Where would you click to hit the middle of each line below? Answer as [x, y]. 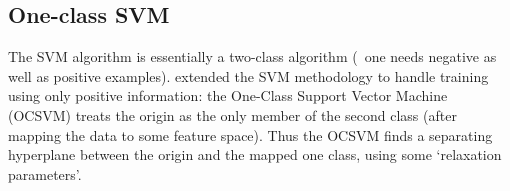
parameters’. [45, 173]
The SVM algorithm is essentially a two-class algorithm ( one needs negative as [252, 56]
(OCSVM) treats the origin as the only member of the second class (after [232, 114]
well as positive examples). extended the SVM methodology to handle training [248, 75]
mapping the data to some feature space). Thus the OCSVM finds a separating [250, 134]
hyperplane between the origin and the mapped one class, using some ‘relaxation [255, 154]
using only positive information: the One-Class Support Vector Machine [228, 95]
